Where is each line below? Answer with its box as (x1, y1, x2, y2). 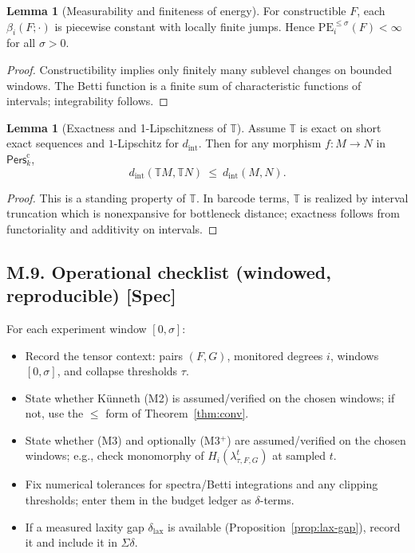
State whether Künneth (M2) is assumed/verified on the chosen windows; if (25, 389, 395, 406)
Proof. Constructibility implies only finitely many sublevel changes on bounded (6, 61, 392, 77)
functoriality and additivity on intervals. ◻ (6, 220, 218, 237)
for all (6, 34, 36, 51)
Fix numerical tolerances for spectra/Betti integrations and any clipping (25, 476, 378, 492)
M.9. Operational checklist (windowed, (6, 259, 331, 284)
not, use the (25, 405, 84, 422)
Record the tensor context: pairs (25, 347, 184, 363)
